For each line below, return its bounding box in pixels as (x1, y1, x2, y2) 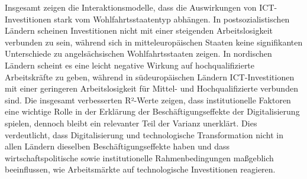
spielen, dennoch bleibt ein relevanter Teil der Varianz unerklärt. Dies (5, 116, 257, 129)
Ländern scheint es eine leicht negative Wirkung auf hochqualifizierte (5, 58, 255, 71)
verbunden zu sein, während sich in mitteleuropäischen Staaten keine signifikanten (5, 35, 303, 48)
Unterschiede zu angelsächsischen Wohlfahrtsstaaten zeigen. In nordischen (5, 47, 272, 60)
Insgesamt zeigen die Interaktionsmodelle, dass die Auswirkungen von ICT (5, 1, 274, 13)
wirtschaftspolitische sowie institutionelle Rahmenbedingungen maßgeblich (5, 151, 274, 164)
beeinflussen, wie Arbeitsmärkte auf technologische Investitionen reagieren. (5, 163, 276, 175)
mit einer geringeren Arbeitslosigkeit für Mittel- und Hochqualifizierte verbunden (5, 82, 298, 95)
